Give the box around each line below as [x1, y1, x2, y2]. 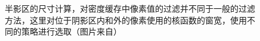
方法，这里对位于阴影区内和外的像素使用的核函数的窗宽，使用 [5, 13, 247, 26]
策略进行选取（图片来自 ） [21, 25, 122, 37]
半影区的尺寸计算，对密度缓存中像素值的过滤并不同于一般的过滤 [5, 2, 255, 14]
